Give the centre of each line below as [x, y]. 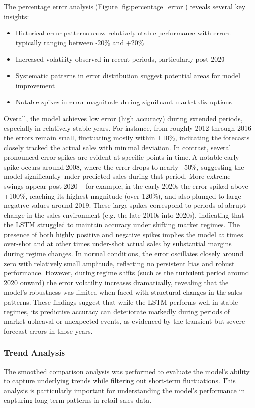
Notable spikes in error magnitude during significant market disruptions [124, 102]
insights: [16, 16]
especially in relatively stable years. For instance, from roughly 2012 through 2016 [128, 128]
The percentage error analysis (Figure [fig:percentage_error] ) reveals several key [125, 6]
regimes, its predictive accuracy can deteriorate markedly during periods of [117, 311]
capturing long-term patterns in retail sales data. [78, 400]
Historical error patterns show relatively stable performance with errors [123, 33]
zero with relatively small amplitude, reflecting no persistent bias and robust [119, 263]
